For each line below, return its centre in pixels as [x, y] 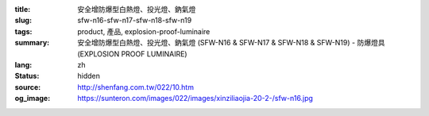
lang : [23, 64]
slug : [23, 21]
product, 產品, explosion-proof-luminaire [144, 31]
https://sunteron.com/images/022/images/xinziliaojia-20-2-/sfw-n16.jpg [195, 99]
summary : [32, 43]
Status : [27, 76]
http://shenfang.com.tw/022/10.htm [136, 87]
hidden [89, 76]
